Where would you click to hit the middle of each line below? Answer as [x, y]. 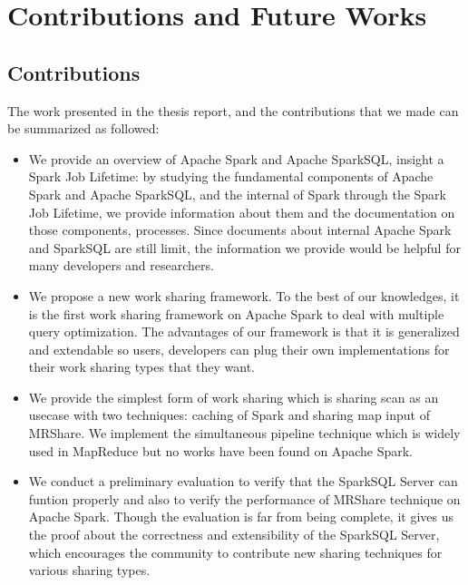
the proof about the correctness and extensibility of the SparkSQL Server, [234, 535]
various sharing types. [89, 570]
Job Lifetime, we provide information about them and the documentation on [242, 212]
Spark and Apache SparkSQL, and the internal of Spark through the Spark [238, 194]
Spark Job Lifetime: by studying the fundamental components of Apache [231, 176]
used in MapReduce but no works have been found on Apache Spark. [220, 450]
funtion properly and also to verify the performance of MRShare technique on [244, 498]
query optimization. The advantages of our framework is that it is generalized [244, 331]
